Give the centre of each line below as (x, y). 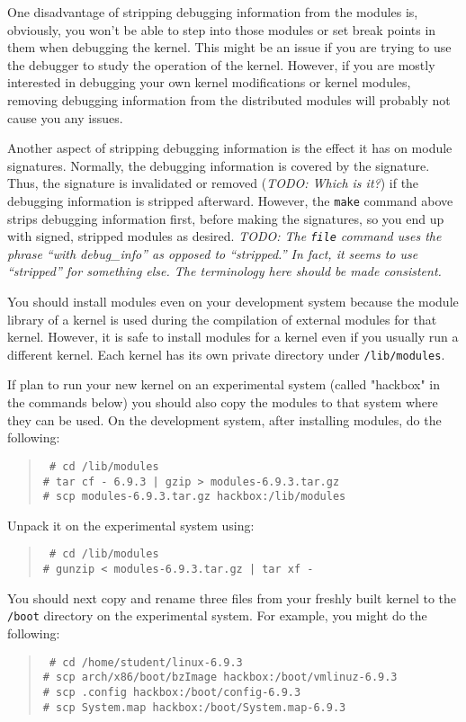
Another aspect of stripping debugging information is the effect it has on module (230, 148)
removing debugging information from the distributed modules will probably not (229, 99)
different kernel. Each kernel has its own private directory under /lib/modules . (226, 354)
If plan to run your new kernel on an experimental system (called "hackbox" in (224, 384)
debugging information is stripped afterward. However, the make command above (230, 200)
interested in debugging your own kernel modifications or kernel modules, (209, 82)
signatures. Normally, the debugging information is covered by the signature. (219, 165)
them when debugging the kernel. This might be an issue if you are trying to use (229, 47)
